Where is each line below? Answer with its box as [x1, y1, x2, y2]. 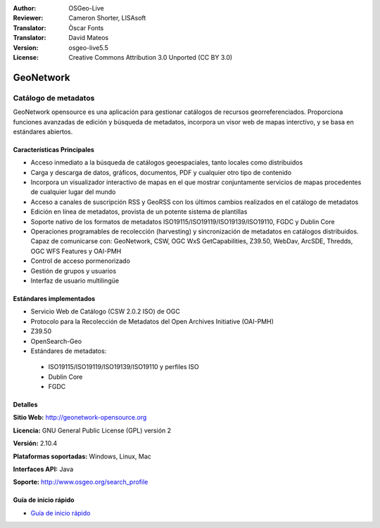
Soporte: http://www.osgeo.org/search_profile [13, 478, 148, 487]
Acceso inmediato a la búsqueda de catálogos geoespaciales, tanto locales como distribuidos [30, 158, 303, 167]
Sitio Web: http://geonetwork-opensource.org [13, 413, 147, 422]
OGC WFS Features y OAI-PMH [30, 247, 122, 255]
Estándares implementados [13, 294, 96, 302]
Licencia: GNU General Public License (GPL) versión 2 [13, 426, 172, 434]
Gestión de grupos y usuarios [30, 266, 116, 275]
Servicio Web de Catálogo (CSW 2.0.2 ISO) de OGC [30, 307, 181, 316]
